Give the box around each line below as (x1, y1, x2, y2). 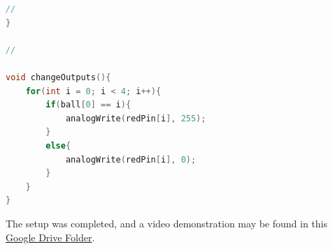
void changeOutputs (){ (6, 72, 111, 82)
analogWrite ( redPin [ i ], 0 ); (65, 154, 197, 165)
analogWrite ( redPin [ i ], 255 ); (65, 113, 206, 123)
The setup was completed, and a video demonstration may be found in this (6, 216, 328, 230)
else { (45, 140, 71, 151)
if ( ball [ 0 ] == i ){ (45, 100, 132, 110)
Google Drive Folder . (6, 229, 95, 244)
